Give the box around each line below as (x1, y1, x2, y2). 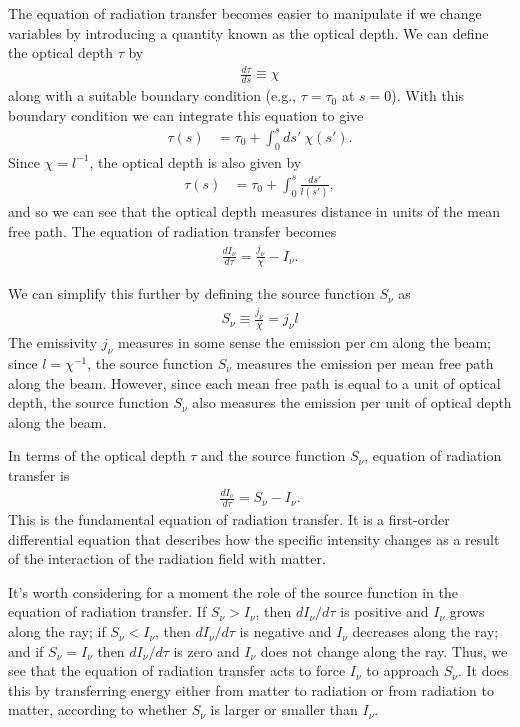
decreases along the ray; (352, 621, 499, 642)
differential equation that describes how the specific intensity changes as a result (8, 528, 500, 549)
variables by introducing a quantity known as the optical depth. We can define (8, 22, 489, 43)
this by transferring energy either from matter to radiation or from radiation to (8, 679, 494, 700)
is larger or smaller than (210, 699, 358, 720)
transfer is (8, 464, 70, 485)
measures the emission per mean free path (236, 352, 494, 373)
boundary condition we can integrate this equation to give (8, 104, 364, 125)
